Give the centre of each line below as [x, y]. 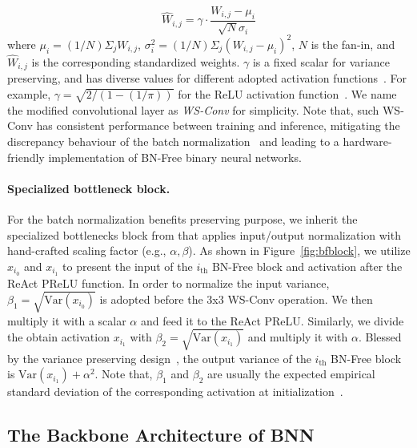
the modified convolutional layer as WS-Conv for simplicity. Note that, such [193, 109]
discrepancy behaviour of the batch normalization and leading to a [173, 141]
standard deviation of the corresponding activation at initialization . [175, 391]
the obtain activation [58, 337]
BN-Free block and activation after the [307, 266]
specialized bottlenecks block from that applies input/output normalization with [204, 234]
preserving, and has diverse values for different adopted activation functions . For [207, 78]
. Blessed [380, 337]
